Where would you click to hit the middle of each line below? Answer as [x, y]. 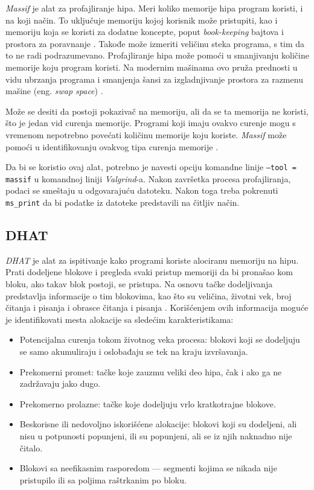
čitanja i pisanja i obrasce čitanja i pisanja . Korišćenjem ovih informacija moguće [157, 307]
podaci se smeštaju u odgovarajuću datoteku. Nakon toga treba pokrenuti [142, 190]
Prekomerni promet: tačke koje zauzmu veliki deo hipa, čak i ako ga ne [151, 371]
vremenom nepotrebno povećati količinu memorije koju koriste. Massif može [146, 134]
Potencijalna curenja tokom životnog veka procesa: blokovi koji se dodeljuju [160, 339]
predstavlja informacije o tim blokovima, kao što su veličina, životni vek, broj [149, 295]
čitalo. [31, 447]
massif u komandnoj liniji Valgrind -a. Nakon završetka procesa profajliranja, [148, 178]
